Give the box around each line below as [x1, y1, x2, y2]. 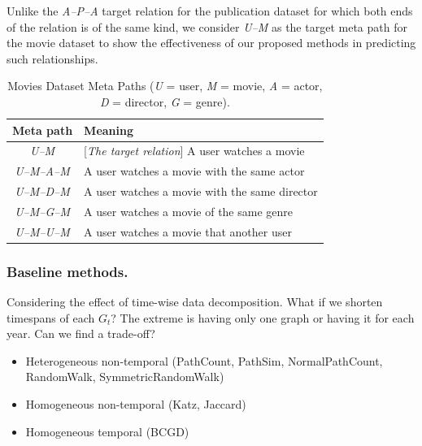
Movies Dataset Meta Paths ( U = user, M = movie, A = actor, [7, 77, 323, 94]
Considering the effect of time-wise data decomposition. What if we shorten [7, 293, 383, 310]
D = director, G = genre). [99, 93, 230, 110]
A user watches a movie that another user [84, 223, 292, 240]
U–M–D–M [15, 183, 70, 200]
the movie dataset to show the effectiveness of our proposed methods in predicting [7, 34, 416, 51]
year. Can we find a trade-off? [7, 325, 155, 342]
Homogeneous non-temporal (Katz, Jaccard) [25, 396, 246, 413]
